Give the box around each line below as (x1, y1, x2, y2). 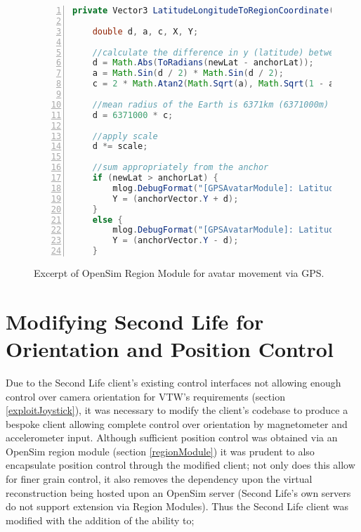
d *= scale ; (92, 141, 148, 152)
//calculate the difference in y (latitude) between (92, 47, 344, 58)
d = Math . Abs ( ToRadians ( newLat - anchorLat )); (92, 58, 314, 68)
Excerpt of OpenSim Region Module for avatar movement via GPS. (34, 266, 324, 280)
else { (92, 214, 123, 225)
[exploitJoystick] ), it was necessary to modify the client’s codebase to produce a (6, 403, 348, 417)
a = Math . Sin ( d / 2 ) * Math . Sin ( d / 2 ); (92, 68, 284, 79)
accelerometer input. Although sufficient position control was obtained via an (6, 430, 338, 445)
